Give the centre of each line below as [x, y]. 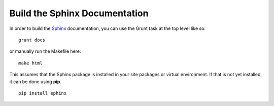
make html [30, 63]
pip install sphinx [43, 93]
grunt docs [32, 40]
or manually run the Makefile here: [45, 51]
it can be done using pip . [36, 82]
